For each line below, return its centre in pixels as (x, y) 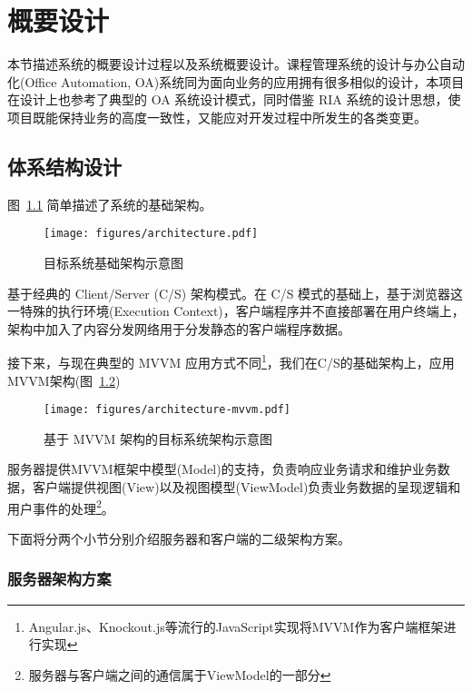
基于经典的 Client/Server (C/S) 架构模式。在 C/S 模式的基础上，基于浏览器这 (236, 293)
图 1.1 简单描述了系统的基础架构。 (110, 204)
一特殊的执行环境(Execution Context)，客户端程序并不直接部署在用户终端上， (236, 311)
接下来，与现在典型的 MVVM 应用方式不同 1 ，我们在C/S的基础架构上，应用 (231, 361)
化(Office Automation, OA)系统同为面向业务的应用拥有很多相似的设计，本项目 (236, 81)
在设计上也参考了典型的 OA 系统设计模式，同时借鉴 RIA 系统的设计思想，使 (234, 99)
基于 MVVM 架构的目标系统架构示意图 (158, 438)
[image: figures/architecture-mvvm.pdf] (167, 410)
